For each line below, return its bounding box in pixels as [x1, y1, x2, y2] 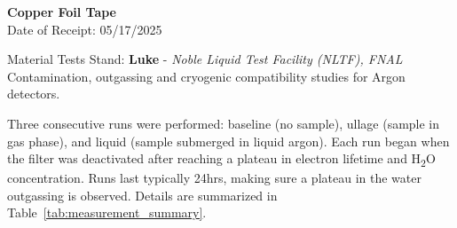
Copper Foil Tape [7, 3, 116, 20]
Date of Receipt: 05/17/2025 [7, 20, 162, 38]
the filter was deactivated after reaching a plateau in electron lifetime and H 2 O [7, 149, 436, 169]
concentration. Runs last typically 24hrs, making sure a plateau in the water [7, 169, 422, 187]
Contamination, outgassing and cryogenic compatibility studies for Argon [7, 67, 406, 85]
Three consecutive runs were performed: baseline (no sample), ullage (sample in [7, 114, 440, 132]
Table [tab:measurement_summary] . [7, 203, 207, 222]
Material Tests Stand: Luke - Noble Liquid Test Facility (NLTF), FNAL [7, 50, 403, 68]
